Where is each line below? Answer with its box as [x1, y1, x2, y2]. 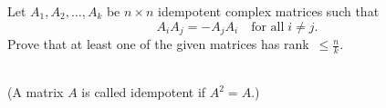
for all [251, 20, 285, 34]
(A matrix [7, 83, 64, 102]
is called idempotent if [81, 83, 206, 102]
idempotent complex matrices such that [158, 2, 380, 20]
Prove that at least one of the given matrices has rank [7, 34, 309, 54]
